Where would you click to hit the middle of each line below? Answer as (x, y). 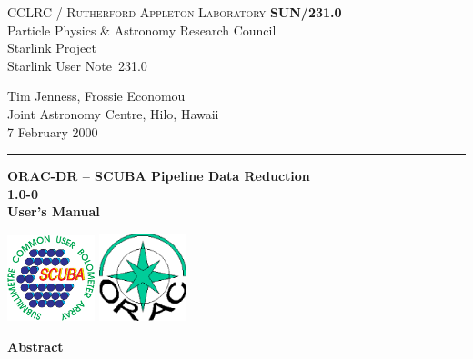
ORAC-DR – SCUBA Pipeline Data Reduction (159, 176)
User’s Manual (54, 211)
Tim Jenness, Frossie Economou (96, 96)
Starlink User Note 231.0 (77, 65)
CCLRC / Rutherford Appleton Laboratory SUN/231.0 (175, 12)
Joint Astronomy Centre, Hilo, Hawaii (113, 113)
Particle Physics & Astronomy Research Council (142, 30)
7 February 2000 (53, 131)
